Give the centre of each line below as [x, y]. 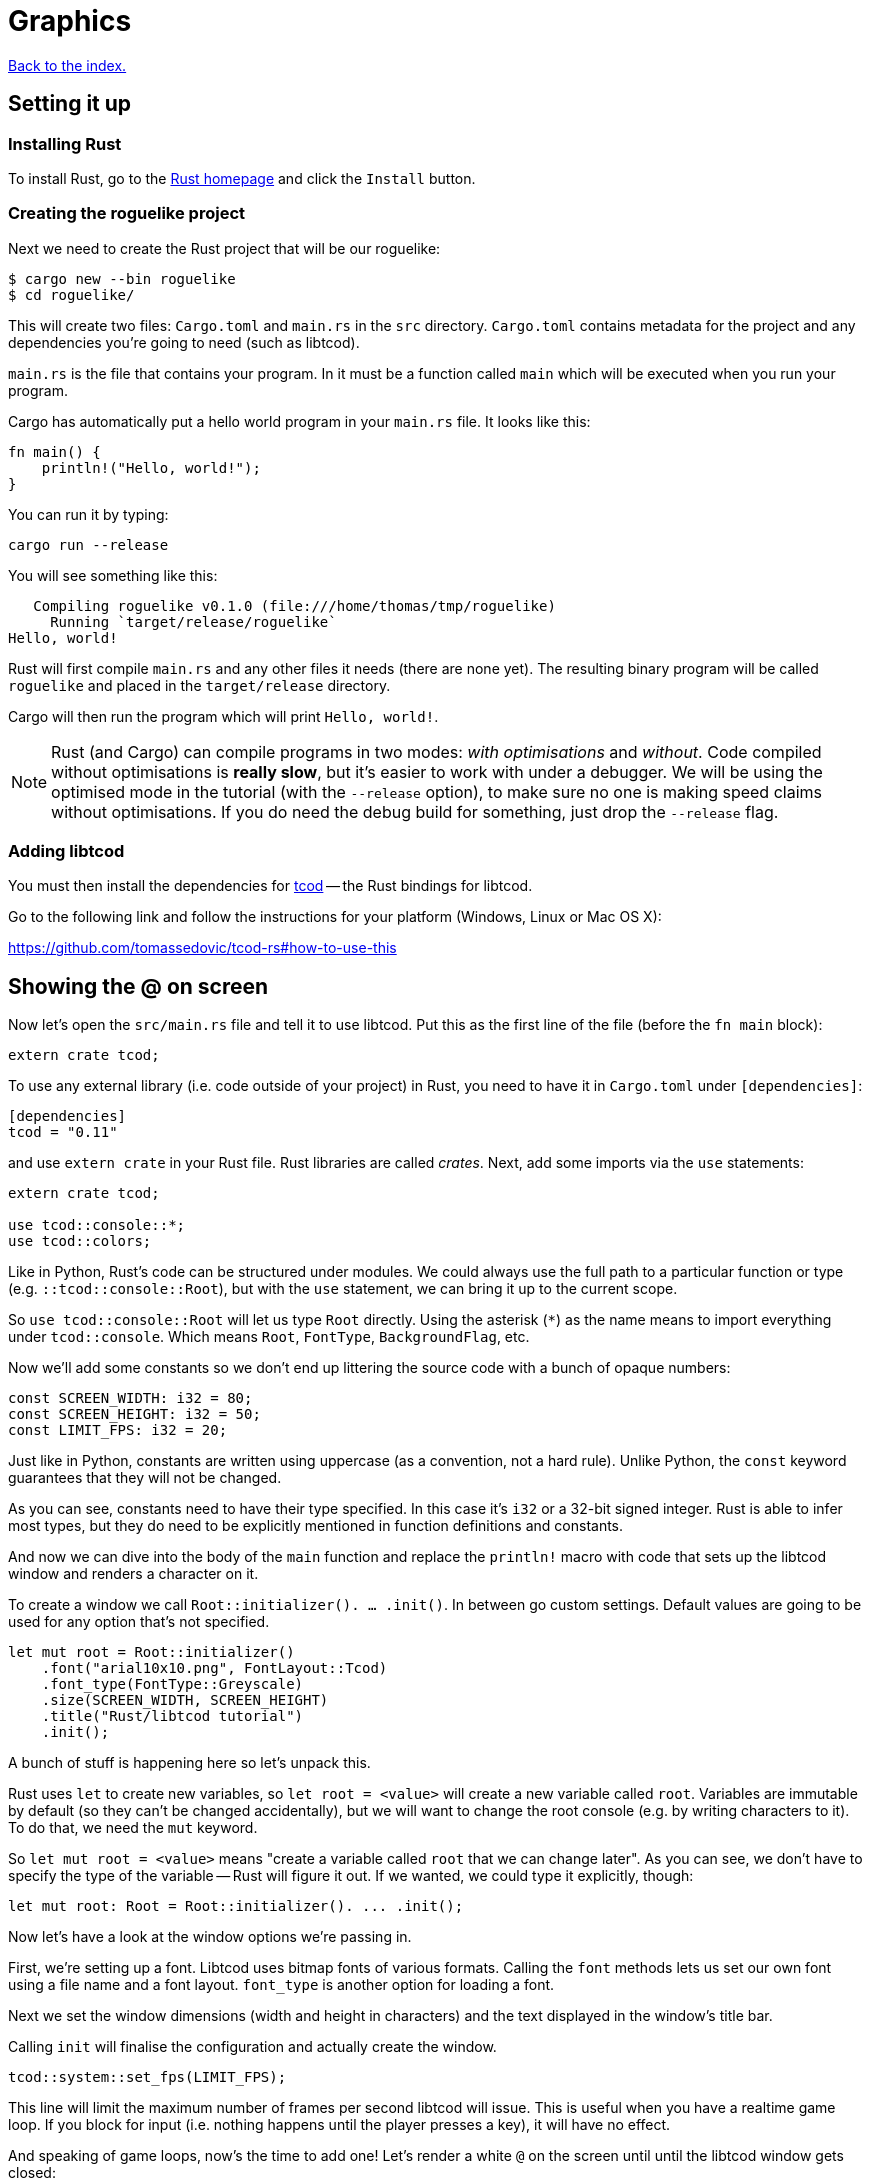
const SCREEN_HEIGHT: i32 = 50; [134, 1414]
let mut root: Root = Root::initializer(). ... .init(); [236, 1906]
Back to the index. [67, 65]
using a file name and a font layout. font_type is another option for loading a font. [281, 1985]
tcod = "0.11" [63, 1132]
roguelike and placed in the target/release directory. [199, 685]
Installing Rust [65, 143]
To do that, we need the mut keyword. [133, 1828]
